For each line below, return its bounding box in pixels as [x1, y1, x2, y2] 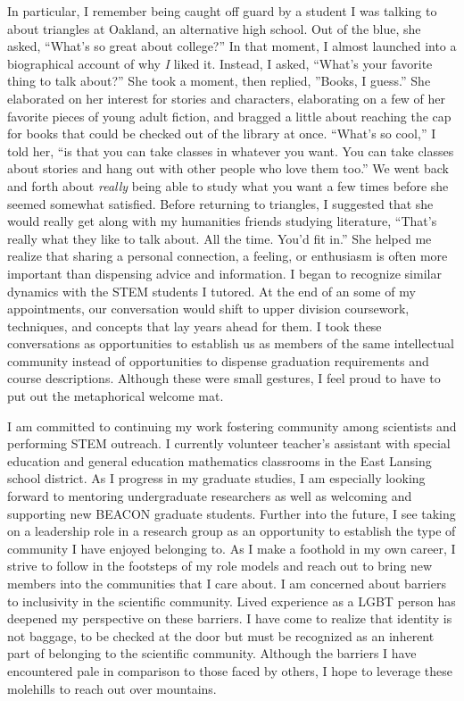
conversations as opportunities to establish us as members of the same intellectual [7, 334, 454, 353]
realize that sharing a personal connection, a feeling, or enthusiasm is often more [7, 246, 448, 265]
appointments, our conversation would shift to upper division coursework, [7, 299, 410, 318]
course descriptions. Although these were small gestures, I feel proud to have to [7, 369, 441, 388]
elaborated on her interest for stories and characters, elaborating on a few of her [7, 88, 446, 107]
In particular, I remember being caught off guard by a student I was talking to [7, 2, 437, 20]
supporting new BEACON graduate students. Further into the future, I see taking [7, 504, 456, 522]
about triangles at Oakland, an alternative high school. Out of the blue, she [7, 19, 421, 38]
